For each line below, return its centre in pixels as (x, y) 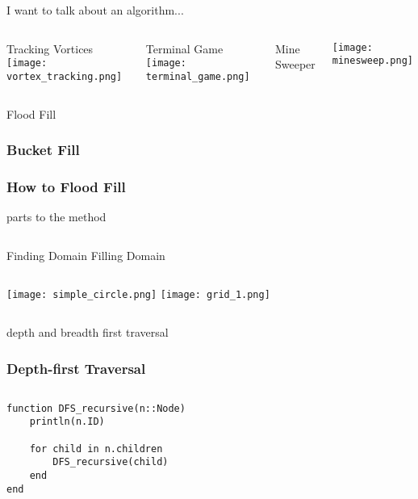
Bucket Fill (43, 150)
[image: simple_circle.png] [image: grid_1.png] (138, 295)
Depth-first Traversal (76, 368)
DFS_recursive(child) (111, 462)
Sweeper (295, 64)
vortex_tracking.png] (65, 76)
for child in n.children (96, 449)
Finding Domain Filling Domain (86, 255)
